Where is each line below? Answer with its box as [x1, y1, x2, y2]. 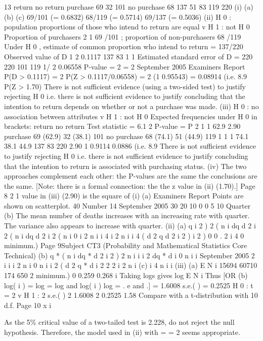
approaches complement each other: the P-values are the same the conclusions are [4, 170, 257, 181]
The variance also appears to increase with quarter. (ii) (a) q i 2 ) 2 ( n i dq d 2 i [4, 220, 256, 231]
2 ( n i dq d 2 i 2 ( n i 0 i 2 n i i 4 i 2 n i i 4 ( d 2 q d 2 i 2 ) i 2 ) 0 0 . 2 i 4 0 [4, 230, 244, 241]
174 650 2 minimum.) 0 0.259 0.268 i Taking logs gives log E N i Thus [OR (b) [4, 270, 248, 281]
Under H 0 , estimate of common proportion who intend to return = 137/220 [4, 41, 243, 52]
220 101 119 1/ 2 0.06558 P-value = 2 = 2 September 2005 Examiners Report [4, 61, 245, 72]
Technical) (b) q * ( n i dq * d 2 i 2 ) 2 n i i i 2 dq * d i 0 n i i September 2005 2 [4, 250, 255, 260]
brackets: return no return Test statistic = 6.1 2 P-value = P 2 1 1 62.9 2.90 [4, 121, 241, 131]
